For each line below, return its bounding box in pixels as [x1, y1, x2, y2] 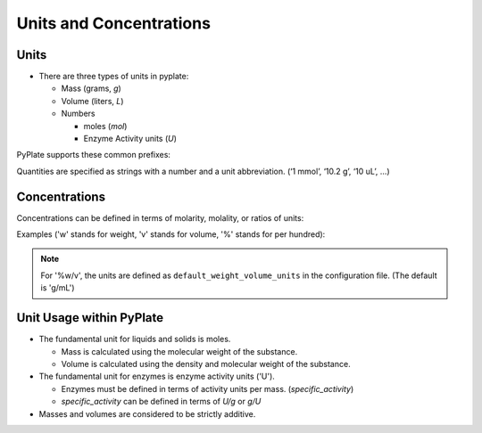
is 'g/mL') [40, 282, 75, 293]
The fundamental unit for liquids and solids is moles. [38, 334, 231, 345]
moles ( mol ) [83, 120, 128, 131]
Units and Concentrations [16, 13, 212, 33]
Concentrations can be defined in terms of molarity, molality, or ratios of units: [16, 212, 304, 223]
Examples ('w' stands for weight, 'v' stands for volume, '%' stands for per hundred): [16, 229, 326, 240]
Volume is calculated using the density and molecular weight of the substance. [61, 358, 352, 369]
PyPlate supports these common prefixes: [16, 150, 171, 160]
